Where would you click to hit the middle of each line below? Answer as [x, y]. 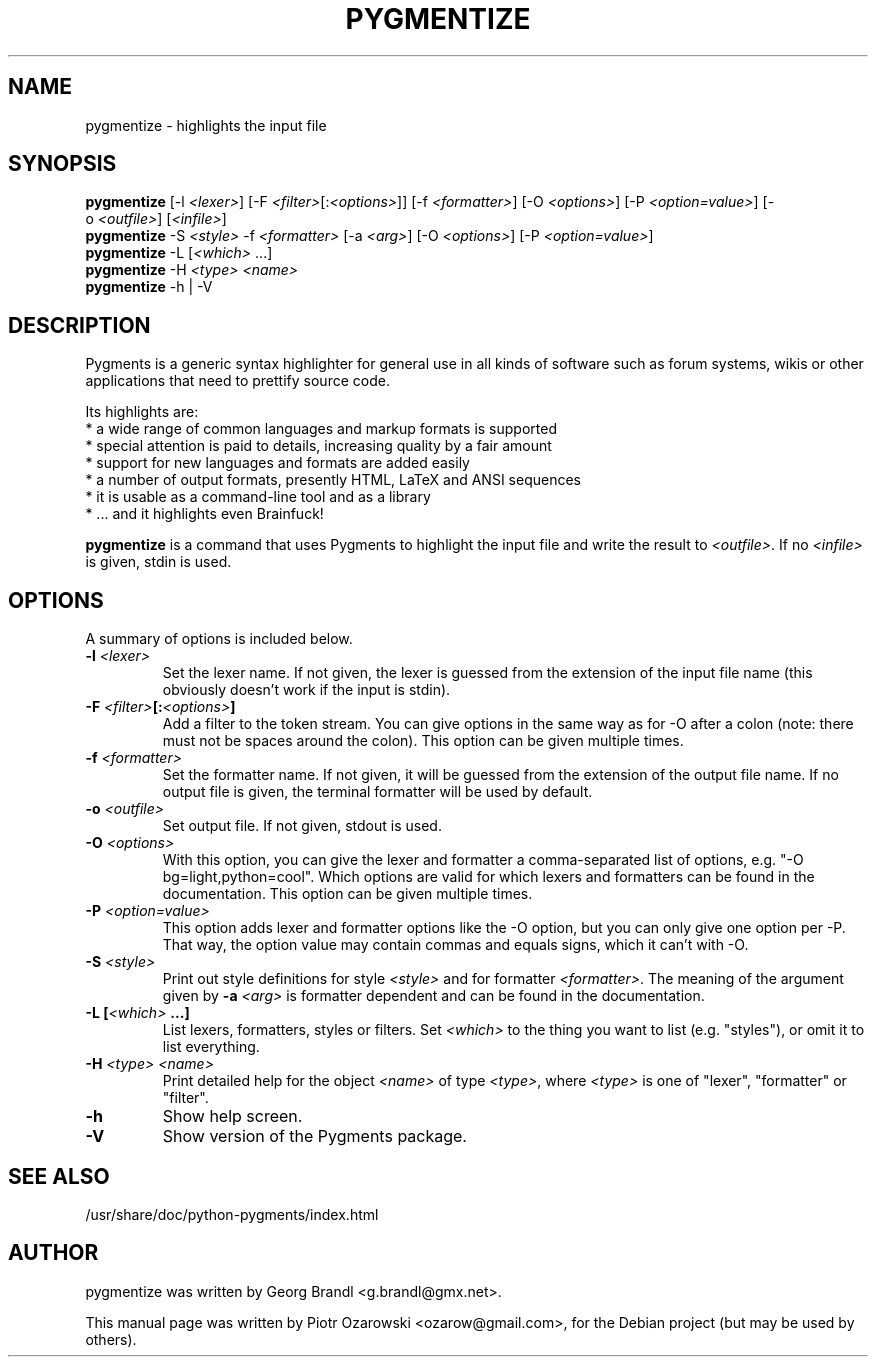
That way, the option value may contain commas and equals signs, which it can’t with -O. [455, 945]
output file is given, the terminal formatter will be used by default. [377, 792]
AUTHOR [53, 1253]
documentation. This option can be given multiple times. [347, 894]
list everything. [211, 1047]
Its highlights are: [142, 412]
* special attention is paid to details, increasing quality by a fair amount [318, 446]
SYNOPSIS [62, 164]
